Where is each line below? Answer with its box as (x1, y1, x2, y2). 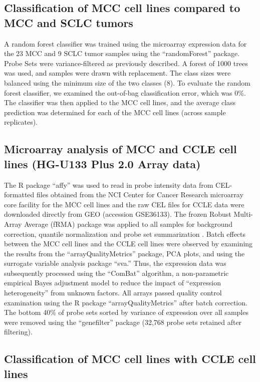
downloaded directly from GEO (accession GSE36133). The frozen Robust (4, 209, 231, 219)
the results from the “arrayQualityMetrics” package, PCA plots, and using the (4, 248, 245, 258)
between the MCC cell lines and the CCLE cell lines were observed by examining (4, 238, 253, 249)
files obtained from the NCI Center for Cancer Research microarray (36, 189, 243, 200)
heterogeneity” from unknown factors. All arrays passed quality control (4, 287, 222, 298)
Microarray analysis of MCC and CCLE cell (4, 141, 237, 157)
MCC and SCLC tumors (4, 15, 133, 30)
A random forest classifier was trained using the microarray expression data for (4, 38, 247, 49)
